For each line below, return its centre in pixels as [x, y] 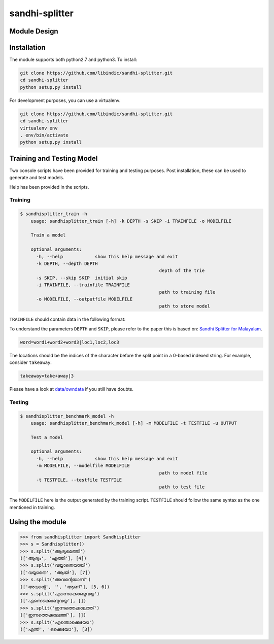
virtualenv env [39, 128]
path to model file [183, 473]
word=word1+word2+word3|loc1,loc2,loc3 [70, 342]
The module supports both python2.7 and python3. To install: [73, 60]
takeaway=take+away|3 [47, 376]
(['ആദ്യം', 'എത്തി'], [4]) [53, 558]
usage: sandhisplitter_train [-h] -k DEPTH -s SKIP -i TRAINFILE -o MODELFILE [131, 221]
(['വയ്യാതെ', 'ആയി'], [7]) [55, 572]
